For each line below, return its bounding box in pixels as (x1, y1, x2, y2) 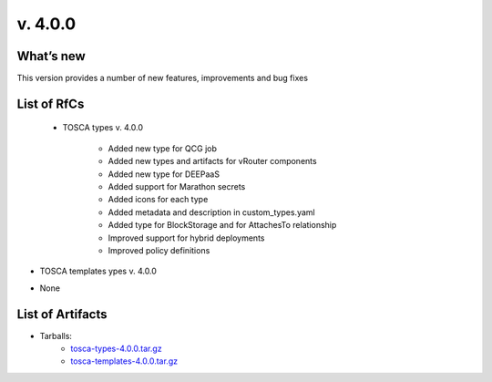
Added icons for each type (108, 194, 209, 205)
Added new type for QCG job (108, 142, 218, 154)
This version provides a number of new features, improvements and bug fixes (16, 73, 309, 84)
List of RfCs (16, 96, 85, 111)
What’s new (16, 48, 86, 64)
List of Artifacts (16, 306, 108, 322)
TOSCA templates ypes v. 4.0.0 (39, 265, 157, 277)
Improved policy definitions (108, 244, 210, 255)
